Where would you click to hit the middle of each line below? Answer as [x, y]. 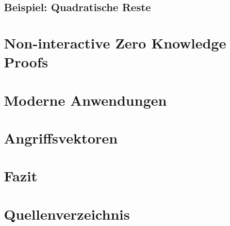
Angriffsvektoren [61, 137]
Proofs [26, 62]
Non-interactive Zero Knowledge [115, 42]
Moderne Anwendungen [85, 100]
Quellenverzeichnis [67, 214]
